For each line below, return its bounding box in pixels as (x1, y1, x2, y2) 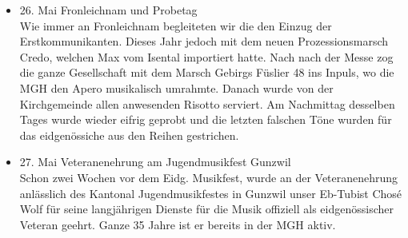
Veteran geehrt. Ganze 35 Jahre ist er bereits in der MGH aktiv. (19, 216, 336, 232)
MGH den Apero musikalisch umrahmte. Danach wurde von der (19, 79, 334, 96)
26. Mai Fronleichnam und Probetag (19, 2, 198, 18)
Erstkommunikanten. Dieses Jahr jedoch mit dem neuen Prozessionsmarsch (19, 33, 389, 50)
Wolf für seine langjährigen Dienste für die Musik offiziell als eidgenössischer (19, 200, 394, 217)
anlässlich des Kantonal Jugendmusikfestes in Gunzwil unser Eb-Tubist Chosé (19, 184, 402, 201)
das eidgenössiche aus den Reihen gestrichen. (19, 126, 239, 143)
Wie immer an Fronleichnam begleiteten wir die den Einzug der (19, 17, 332, 34)
